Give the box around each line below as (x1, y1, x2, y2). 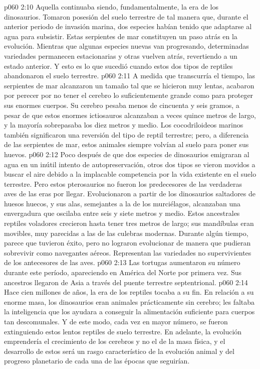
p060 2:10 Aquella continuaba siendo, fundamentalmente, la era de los (4, 2, 218, 12)
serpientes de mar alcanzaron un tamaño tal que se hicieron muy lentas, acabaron (4, 80, 254, 90)
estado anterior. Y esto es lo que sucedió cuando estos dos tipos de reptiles (4, 60, 233, 71)
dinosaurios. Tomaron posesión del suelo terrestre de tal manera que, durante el (4, 11, 248, 22)
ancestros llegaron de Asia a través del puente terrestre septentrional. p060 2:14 (4, 277, 248, 287)
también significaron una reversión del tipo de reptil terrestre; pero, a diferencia (4, 129, 249, 140)
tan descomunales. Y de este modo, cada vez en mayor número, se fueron (4, 316, 228, 326)
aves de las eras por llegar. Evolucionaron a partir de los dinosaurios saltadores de (4, 188, 256, 199)
